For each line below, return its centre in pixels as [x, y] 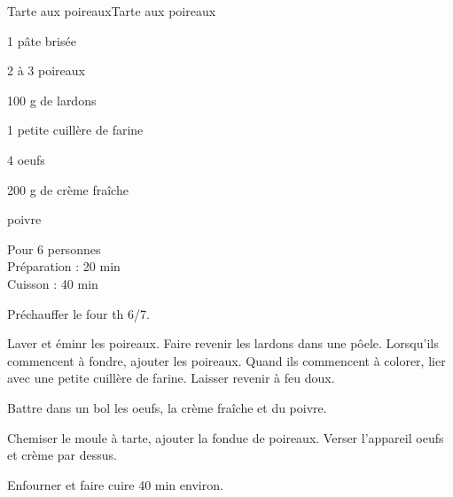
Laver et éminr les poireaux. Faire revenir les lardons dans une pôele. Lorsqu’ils [223, 343]
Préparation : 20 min [64, 266]
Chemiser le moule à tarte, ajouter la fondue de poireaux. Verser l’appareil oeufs [226, 437]
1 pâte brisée [42, 40]
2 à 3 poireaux [46, 70]
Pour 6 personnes [54, 248]
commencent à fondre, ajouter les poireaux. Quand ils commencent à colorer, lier [226, 360]
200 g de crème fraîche [68, 189]
